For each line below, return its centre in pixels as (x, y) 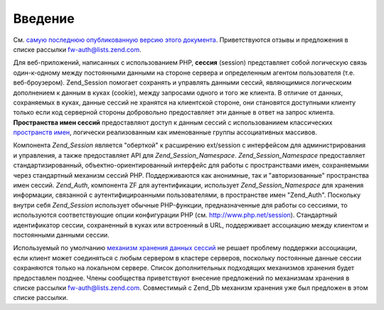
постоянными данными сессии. (61, 235)
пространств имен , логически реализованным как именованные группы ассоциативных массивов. (165, 132)
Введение (44, 18)
